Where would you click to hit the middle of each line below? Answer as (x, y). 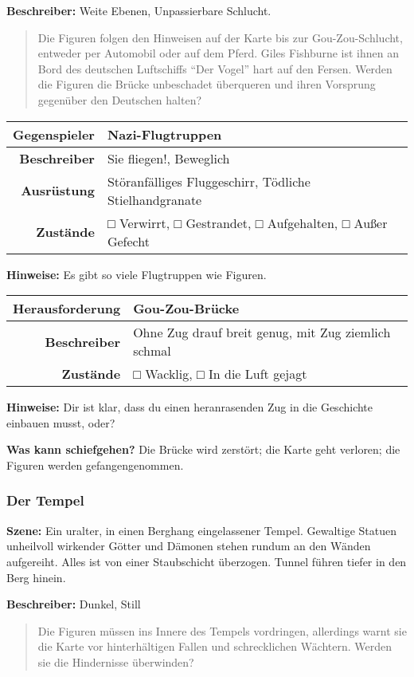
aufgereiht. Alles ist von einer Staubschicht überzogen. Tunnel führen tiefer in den (207, 561)
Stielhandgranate (154, 199)
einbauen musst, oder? (61, 422)
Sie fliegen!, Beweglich (168, 158)
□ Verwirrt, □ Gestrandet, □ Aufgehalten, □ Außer (247, 222)
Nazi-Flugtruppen (164, 134)
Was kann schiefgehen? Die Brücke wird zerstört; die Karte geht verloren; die (203, 449)
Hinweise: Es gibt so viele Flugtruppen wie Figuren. (137, 274)
